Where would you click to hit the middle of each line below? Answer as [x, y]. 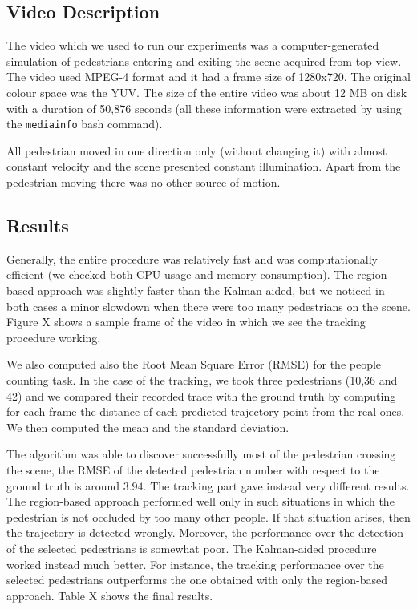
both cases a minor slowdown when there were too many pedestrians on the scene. [208, 306]
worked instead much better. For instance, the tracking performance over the [195, 564]
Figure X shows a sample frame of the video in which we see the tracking [186, 322]
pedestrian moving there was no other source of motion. [144, 182]
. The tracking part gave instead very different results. [276, 485]
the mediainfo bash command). [85, 124]
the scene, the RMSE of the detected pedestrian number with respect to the [193, 469]
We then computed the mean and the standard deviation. [148, 427]
